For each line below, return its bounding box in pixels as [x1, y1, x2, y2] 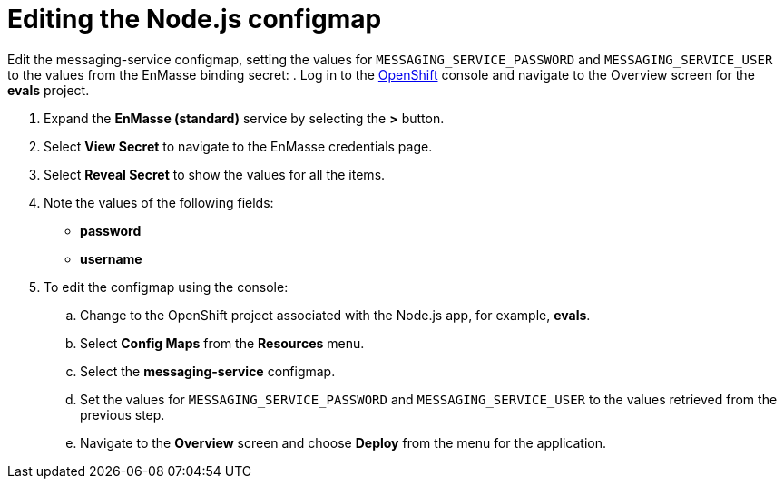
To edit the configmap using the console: [44, 278, 289, 295]
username [80, 250, 142, 267]
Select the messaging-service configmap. [80, 363, 336, 379]
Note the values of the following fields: [44, 194, 274, 210]
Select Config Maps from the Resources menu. [80, 335, 365, 351]
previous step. [80, 406, 165, 423]
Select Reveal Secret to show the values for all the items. [44, 166, 386, 182]
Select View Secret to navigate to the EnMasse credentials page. [44, 138, 433, 154]
